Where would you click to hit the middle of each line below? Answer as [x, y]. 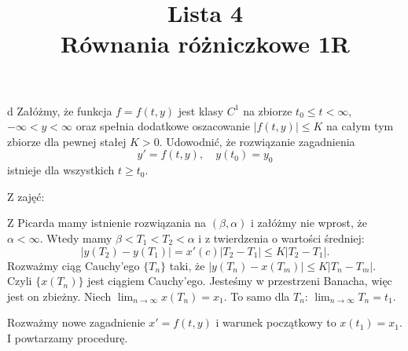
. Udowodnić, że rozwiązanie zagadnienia [257, 141]
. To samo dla [257, 296]
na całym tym [360, 126]
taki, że [187, 265]
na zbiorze [268, 110]
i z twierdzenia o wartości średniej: [281, 238]
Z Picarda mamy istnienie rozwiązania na [107, 223]
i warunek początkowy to [276, 322]
